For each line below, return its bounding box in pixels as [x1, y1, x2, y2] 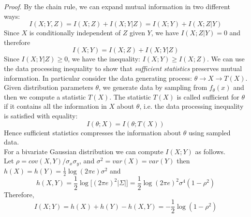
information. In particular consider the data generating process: [4, 72, 192, 83]
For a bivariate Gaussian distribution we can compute [4, 146, 163, 156]
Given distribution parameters [4, 82, 93, 92]
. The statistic [109, 91, 151, 101]
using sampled [189, 127, 231, 137]
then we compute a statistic [4, 91, 86, 101]
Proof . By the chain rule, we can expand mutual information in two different [4, 1, 231, 11]
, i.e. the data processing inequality [139, 101, 244, 111]
